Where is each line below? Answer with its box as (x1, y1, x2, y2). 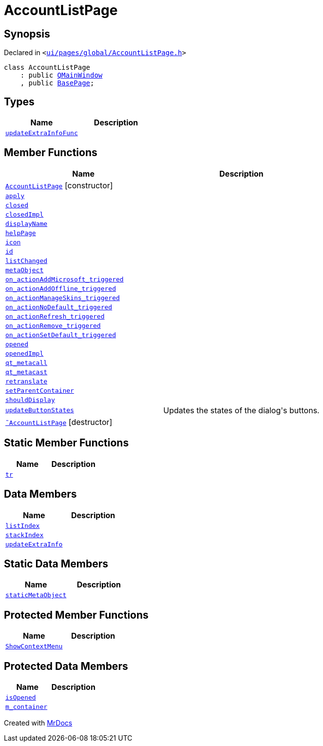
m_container (5, 703, 48, 711)
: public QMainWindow (20, 71, 103, 80)
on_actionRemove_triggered (5, 322, 101, 329)
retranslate (5, 377, 48, 385)
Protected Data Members (4, 660, 128, 672)
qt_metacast (5, 368, 48, 376)
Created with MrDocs (4, 719, 73, 727)
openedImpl (5, 349, 44, 357)
